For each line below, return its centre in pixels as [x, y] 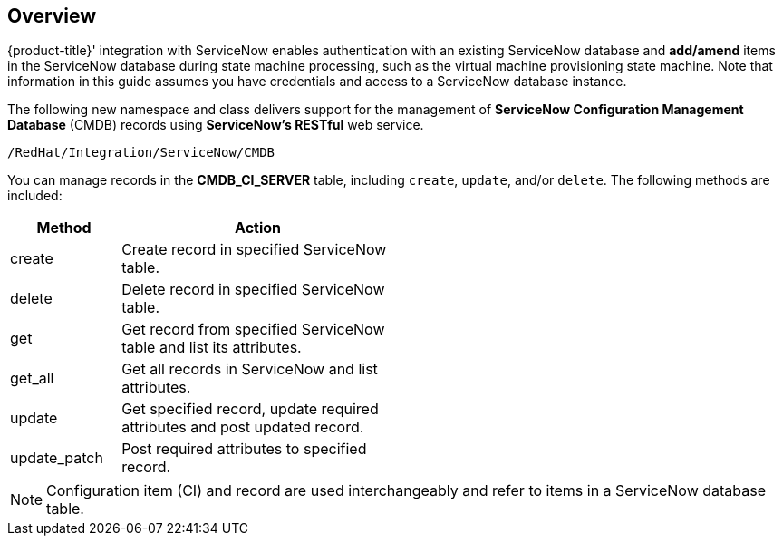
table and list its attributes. [212, 348]
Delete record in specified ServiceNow [253, 290]
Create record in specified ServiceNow [254, 250]
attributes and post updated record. [243, 427]
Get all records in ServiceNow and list [250, 369]
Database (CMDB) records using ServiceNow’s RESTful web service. [216, 125]
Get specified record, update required [250, 409]
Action [258, 228]
